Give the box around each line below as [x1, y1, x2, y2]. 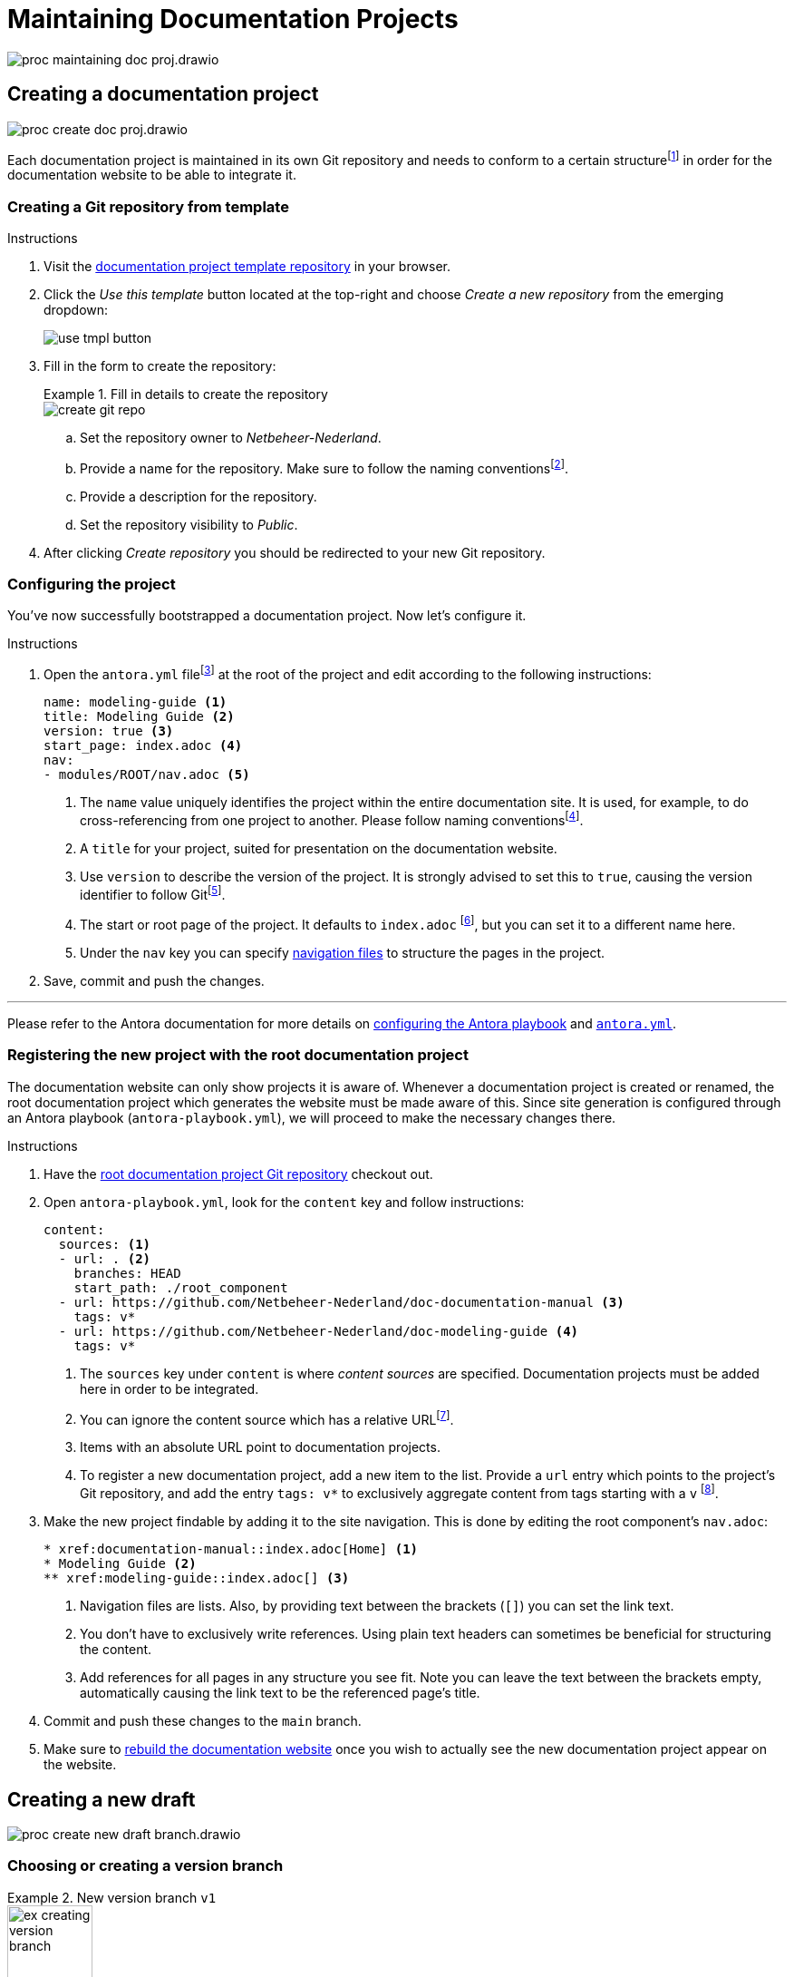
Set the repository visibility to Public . [80, 516, 298, 532]
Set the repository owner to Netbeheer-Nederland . [80, 430, 382, 445]
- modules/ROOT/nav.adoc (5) [44, 767, 250, 783]
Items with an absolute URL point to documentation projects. [80, 1439, 441, 1456]
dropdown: [44, 302, 109, 317]
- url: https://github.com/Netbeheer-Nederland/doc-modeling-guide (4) [58, 1323, 579, 1339]
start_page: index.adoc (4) [44, 738, 243, 754]
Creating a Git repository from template [7, 197, 289, 216]
